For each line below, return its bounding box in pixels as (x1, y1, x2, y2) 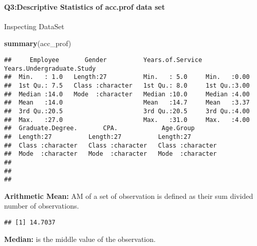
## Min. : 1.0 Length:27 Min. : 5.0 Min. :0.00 (4, 73, 250, 81)
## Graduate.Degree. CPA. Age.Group (4, 125, 195, 132)
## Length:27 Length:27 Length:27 (4, 133, 191, 140)
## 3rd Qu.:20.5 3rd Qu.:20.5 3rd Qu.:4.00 (4, 107, 250, 115)
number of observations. (4, 200, 79, 211)
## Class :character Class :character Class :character (4, 141, 217, 149)
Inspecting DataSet (4, 20, 65, 31)
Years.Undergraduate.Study (4, 65, 96, 72)
